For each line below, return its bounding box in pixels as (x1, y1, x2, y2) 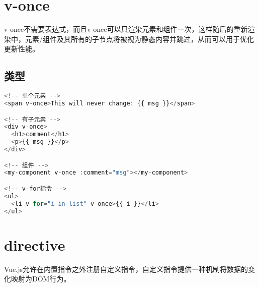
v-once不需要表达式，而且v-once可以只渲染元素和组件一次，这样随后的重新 (4, 24, 248, 34)
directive (4, 234, 65, 255)
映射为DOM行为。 (11, 273, 71, 284)
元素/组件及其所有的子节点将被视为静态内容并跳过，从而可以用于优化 (25, 33, 254, 44)
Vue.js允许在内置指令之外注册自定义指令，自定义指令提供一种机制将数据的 (4, 263, 248, 274)
